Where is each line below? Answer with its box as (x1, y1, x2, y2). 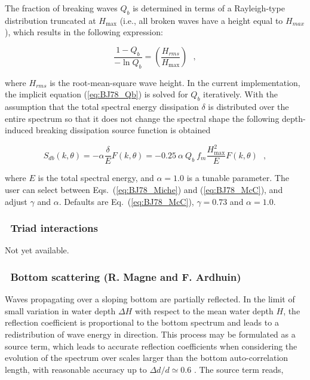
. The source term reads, (194, 363, 284, 375)
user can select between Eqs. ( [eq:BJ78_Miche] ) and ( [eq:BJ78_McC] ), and (5, 183, 283, 195)
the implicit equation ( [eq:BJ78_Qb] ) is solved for (5, 88, 188, 100)
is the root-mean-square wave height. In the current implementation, (50, 76, 300, 88)
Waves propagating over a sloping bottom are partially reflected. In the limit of (5, 293, 295, 305)
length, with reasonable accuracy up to (5, 363, 147, 375)
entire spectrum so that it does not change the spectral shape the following (5, 112, 280, 124)
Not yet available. (5, 244, 69, 256)
